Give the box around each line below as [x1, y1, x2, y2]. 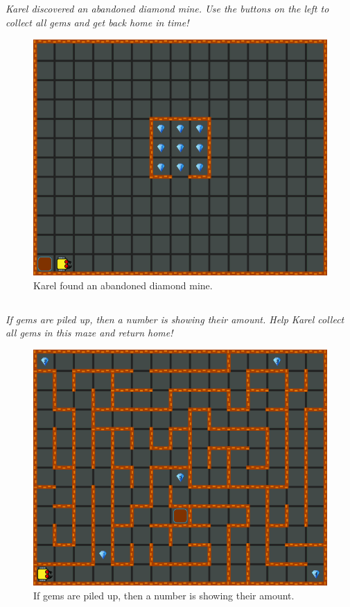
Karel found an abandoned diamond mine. [33, 277, 213, 292]
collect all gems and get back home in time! [6, 15, 189, 29]
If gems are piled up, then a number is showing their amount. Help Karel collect [6, 311, 344, 326]
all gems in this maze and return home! [6, 325, 173, 340]
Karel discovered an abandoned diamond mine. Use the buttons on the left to [6, 1, 329, 16]
